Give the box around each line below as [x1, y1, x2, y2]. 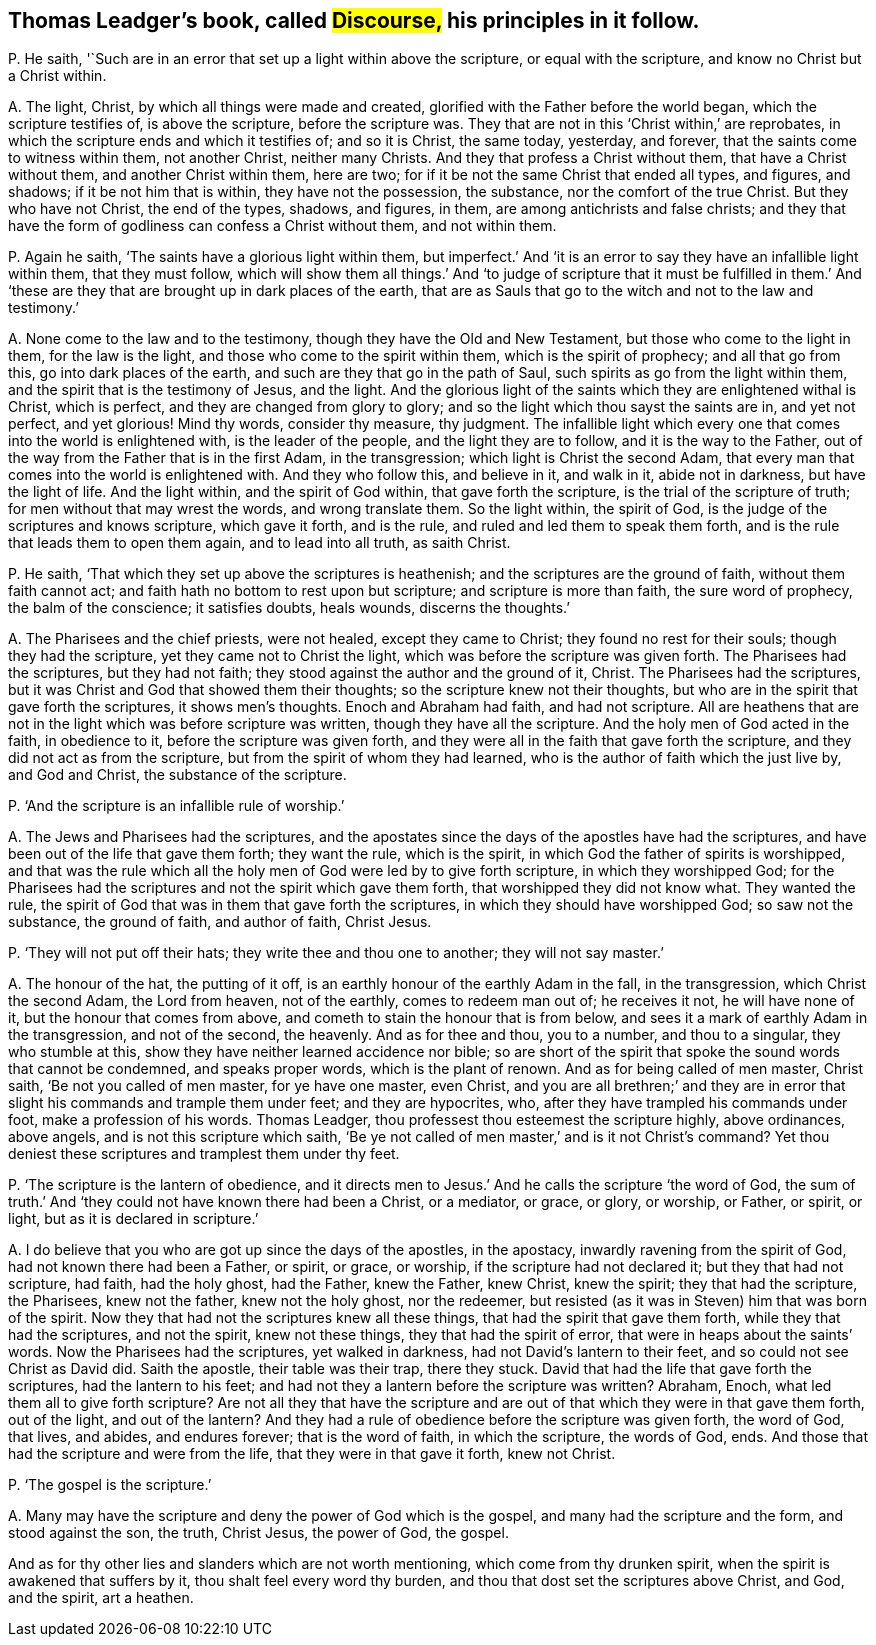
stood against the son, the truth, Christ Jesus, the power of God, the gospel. [8, 1524, 509, 1542]
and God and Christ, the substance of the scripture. [8, 766, 347, 784]
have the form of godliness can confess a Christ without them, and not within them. [8, 217, 557, 235]
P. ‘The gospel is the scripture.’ [8, 1476, 212, 1494]
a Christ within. [8, 67, 107, 85]
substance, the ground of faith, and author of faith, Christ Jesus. [8, 913, 432, 931]
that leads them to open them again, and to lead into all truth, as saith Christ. [8, 534, 511, 552]
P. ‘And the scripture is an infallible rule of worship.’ [8, 797, 345, 815]
